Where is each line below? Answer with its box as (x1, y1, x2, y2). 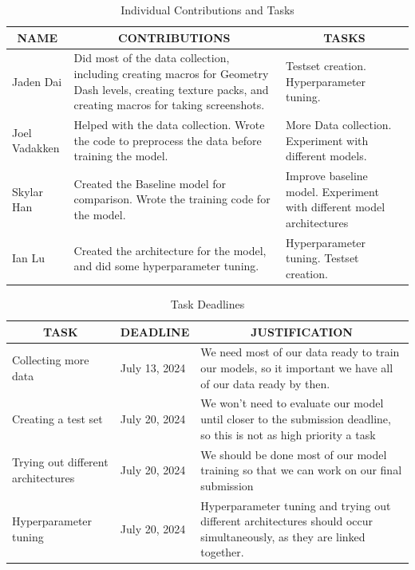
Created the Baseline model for (73, 175, 227, 191)
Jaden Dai (12, 73, 62, 89)
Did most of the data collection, (73, 49, 230, 66)
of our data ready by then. (200, 375, 330, 391)
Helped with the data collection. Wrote (73, 116, 265, 133)
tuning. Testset (286, 250, 359, 266)
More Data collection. (286, 116, 392, 133)
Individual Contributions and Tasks (121, 2, 294, 18)
